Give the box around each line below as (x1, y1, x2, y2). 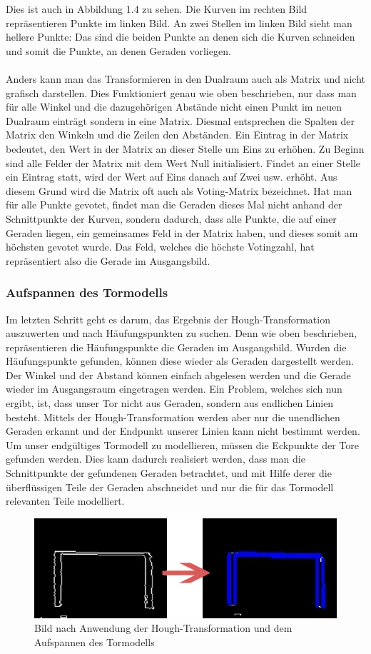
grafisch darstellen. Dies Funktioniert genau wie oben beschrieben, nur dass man (6, 85, 357, 100)
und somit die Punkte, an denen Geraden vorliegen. (6, 43, 231, 58)
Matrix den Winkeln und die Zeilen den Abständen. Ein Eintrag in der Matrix (6, 127, 349, 142)
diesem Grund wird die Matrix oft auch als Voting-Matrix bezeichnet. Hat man (6, 183, 352, 198)
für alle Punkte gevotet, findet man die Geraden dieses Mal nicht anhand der (6, 197, 342, 212)
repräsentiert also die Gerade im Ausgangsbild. (6, 253, 210, 268)
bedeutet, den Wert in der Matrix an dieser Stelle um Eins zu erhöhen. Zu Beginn (6, 141, 365, 156)
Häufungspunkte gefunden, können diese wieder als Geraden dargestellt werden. (6, 353, 354, 368)
